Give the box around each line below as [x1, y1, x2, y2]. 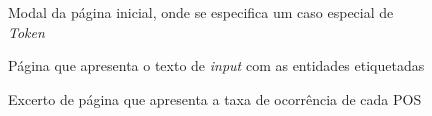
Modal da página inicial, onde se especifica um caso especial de [8, 2, 394, 22]
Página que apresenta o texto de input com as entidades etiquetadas [8, 55, 425, 76]
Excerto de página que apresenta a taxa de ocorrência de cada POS [8, 88, 422, 109]
